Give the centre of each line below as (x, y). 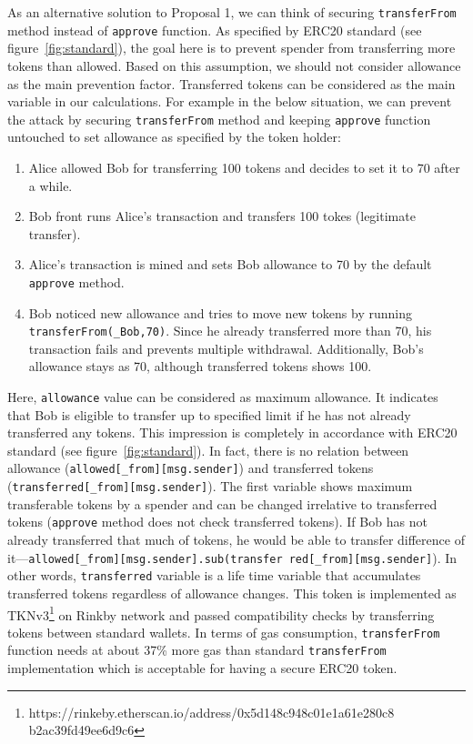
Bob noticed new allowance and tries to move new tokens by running (220, 312)
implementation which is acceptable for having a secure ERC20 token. (202, 668)
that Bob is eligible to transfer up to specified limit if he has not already (209, 414)
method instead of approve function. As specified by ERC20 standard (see (215, 30)
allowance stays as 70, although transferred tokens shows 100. (200, 366)
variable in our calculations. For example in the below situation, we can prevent (230, 101)
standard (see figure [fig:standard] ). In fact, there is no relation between (208, 450)
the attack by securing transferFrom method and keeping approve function (219, 119)
